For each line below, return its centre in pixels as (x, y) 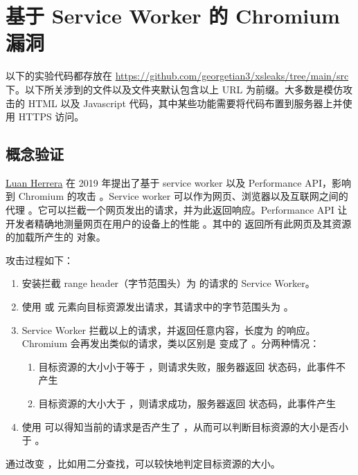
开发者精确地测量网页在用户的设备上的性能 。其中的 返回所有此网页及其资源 (179, 223)
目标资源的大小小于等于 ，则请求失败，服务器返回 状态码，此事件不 (192, 366)
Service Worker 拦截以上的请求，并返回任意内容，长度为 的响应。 (169, 329)
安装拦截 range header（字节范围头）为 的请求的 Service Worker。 (168, 283)
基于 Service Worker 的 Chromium (173, 16)
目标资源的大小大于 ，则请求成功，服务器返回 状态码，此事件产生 (187, 403)
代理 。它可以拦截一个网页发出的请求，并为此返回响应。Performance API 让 (177, 210)
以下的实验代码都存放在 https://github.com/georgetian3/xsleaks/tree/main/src (177, 76)
